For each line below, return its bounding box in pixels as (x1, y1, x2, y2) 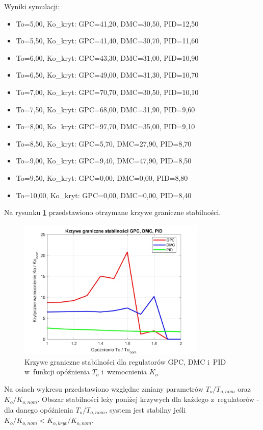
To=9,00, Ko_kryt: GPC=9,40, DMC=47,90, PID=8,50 (16, 155, 192, 166)
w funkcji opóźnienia (24, 366, 90, 377)
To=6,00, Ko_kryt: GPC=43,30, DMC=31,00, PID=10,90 (16, 52, 199, 63)
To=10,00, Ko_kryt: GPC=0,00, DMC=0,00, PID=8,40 (16, 189, 192, 200)
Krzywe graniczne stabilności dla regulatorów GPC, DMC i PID (24, 356, 226, 367)
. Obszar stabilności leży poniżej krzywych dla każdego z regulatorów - (37, 394, 259, 404)
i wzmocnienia (101, 366, 147, 377)
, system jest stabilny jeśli (105, 404, 186, 415)
